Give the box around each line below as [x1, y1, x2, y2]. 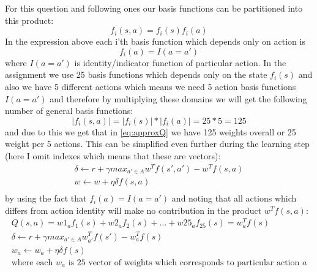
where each [11, 258, 53, 267]
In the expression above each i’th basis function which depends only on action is [5, 35, 305, 48]
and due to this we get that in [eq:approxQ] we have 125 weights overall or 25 [5, 125, 296, 138]
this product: [5, 13, 54, 26]
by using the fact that [5, 192, 87, 205]
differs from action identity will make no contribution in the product [5, 203, 262, 216]
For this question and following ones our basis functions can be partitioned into [5, 2, 303, 14]
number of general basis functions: [5, 104, 133, 117]
